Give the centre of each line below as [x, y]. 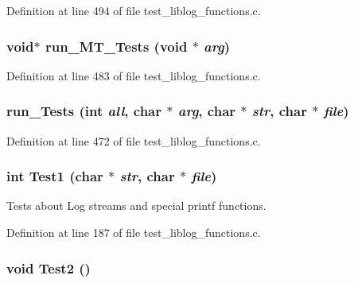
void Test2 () [49, 267]
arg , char [207, 111]
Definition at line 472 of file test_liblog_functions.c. [134, 140]
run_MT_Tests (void [116, 46]
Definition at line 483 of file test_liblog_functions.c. [134, 75]
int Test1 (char [55, 176]
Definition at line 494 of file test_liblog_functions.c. [134, 10]
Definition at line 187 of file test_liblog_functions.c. [134, 233]
